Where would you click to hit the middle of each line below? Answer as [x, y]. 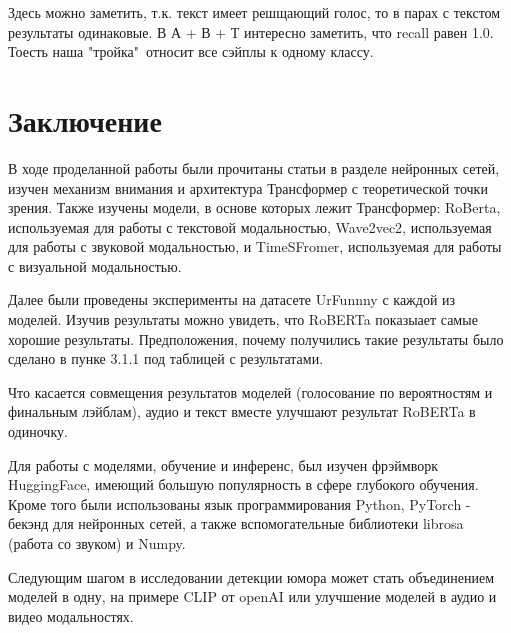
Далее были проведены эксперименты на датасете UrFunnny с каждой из [232, 299]
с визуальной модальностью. [95, 265]
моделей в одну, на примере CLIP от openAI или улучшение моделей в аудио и [252, 596]
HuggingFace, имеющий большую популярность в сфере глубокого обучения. [243, 484]
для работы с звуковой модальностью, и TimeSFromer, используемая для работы [255, 246]
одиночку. [38, 431]
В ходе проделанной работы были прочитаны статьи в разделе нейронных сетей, [254, 167]
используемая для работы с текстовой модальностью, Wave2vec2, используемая [250, 226]
